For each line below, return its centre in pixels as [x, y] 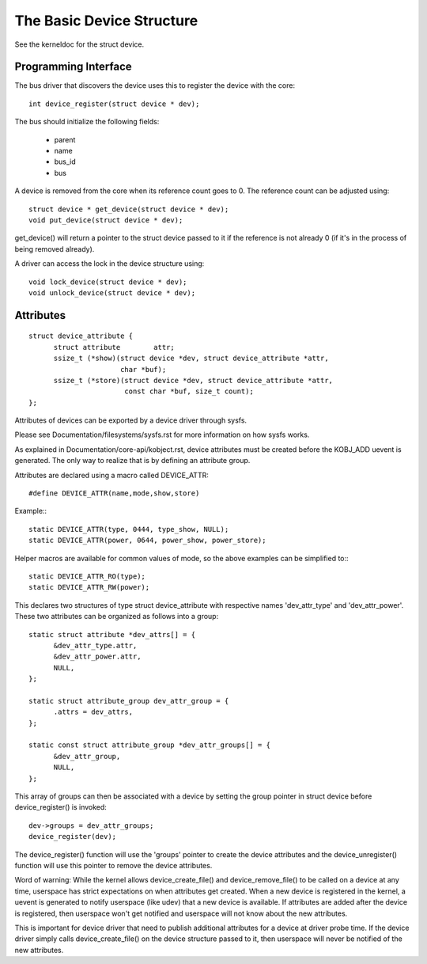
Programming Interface [73, 67]
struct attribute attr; [114, 347]
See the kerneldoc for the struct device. [79, 44]
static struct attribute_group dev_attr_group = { [129, 701]
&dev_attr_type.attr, [95, 645]
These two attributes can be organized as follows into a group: [117, 617]
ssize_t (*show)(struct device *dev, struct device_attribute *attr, [191, 359]
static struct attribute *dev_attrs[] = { [112, 634]
